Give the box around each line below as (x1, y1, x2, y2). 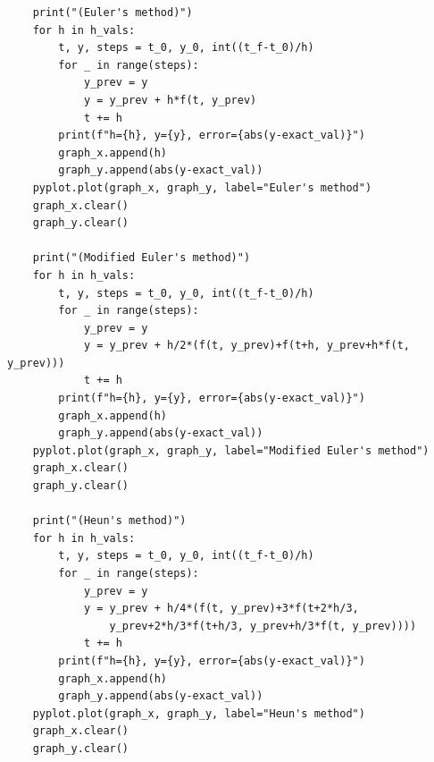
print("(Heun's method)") (32, 514, 187, 528)
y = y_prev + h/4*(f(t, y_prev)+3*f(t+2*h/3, (83, 602, 359, 615)
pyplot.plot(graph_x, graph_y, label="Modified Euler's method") (32, 444, 430, 457)
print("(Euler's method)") (32, 6, 193, 19)
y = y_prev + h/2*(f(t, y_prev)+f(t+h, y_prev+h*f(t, (83, 339, 411, 352)
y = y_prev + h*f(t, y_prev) (83, 93, 257, 106)
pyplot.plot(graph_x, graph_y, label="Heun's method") (32, 707, 365, 720)
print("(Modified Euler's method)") (32, 251, 251, 265)
